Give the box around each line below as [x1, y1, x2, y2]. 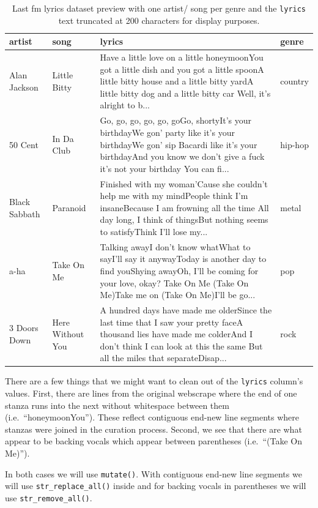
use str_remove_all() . [5, 491, 92, 504]
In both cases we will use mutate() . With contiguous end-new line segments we [5, 467, 302, 480]
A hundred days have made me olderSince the [100, 303, 272, 316]
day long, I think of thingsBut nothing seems [100, 213, 268, 226]
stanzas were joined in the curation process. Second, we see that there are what [5, 422, 302, 435]
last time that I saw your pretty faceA [100, 315, 243, 328]
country [280, 75, 309, 88]
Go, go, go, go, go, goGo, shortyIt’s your [100, 114, 251, 127]
